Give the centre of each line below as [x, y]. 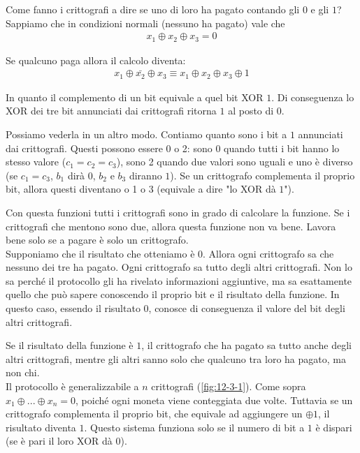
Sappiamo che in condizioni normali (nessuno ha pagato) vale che [145, 23]
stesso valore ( [36, 162]
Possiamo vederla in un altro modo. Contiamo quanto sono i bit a [146, 134]
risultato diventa [41, 427]
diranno [145, 175]
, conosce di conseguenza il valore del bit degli [247, 308]
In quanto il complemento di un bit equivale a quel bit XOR [135, 97]
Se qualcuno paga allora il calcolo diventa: [96, 60]
